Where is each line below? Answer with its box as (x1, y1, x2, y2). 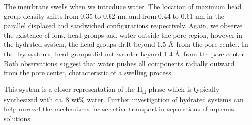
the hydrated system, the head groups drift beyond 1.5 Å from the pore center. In (4, 39, 248, 49)
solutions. (4, 113, 32, 124)
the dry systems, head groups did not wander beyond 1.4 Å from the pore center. (4, 48, 246, 58)
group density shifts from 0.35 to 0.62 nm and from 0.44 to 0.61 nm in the (4, 11, 224, 21)
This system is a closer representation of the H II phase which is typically (4, 83, 220, 95)
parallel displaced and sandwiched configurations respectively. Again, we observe (4, 20, 243, 30)
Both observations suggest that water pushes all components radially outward (4, 58, 235, 68)
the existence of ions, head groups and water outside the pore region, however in (4, 29, 243, 40)
